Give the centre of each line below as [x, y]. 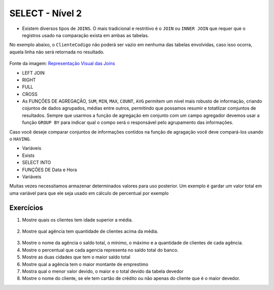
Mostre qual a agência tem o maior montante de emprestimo [85, 264]
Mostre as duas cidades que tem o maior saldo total [76, 257]
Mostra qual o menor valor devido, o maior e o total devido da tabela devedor [103, 271]
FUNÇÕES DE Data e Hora [49, 170]
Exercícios [26, 207]
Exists [28, 155]
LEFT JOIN [33, 73]
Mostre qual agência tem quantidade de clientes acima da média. [90, 232]
